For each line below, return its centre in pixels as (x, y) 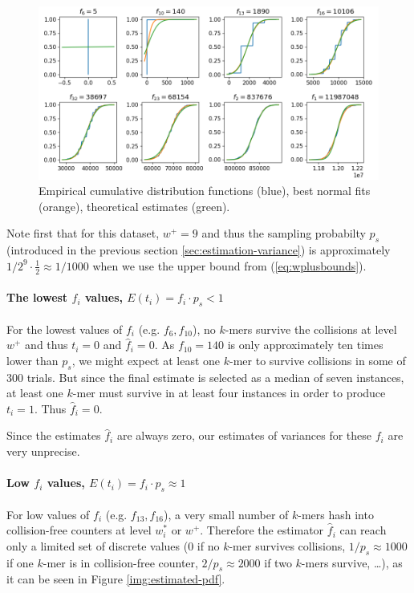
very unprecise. (43, 451)
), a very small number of (226, 514)
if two (278, 562)
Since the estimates (54, 435)
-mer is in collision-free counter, (120, 562)
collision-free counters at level (79, 530)
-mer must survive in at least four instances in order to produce (229, 393)
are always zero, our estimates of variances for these (244, 435)
